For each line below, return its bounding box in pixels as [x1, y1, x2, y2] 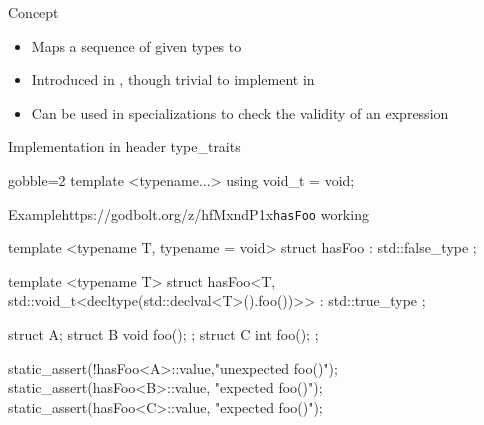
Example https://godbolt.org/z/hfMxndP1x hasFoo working [8, 203, 369, 224]
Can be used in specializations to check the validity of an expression [31, 102, 449, 123]
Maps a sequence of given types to [31, 35, 242, 56]
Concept [8, 2, 59, 22]
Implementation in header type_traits [8, 136, 241, 157]
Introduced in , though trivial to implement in [31, 69, 315, 90]
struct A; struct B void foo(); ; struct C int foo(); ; [8, 324, 319, 344]
